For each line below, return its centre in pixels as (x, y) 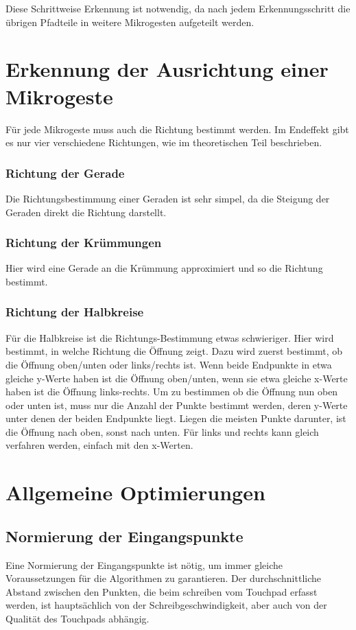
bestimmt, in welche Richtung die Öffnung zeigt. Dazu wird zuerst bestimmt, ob (174, 351)
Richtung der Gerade (65, 173)
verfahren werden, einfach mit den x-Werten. (99, 445)
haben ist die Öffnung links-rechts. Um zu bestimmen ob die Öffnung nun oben (172, 392)
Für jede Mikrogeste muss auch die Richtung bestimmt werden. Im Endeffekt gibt (177, 129)
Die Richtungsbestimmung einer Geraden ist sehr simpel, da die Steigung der (168, 198)
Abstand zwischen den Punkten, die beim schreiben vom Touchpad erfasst (162, 591)
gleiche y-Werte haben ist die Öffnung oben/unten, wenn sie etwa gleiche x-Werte (177, 378)
